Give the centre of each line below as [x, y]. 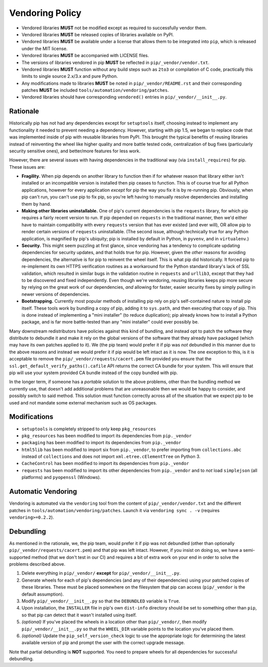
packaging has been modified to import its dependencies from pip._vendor [101, 443]
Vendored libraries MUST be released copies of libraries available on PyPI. [98, 34]
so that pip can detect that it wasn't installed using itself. [79, 615]
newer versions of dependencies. [56, 294]
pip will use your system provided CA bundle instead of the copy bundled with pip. [94, 373]
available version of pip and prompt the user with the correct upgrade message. [103, 643]
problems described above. [37, 564]
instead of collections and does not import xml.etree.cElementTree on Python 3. [111, 457]
